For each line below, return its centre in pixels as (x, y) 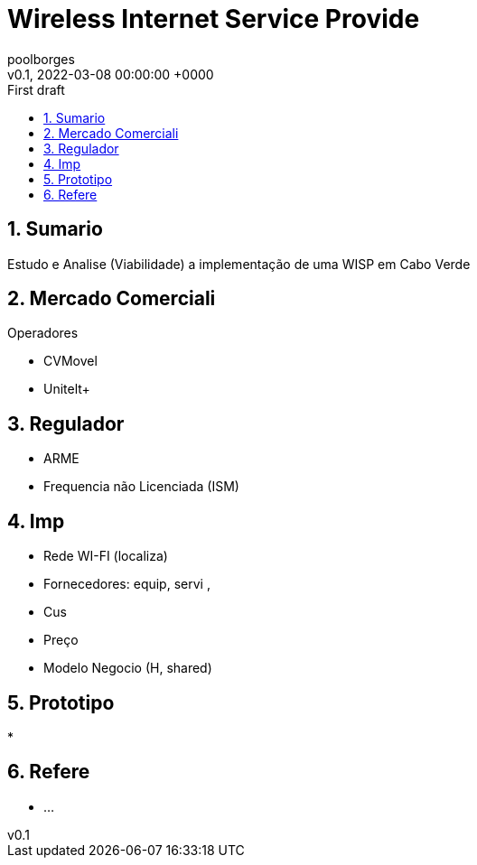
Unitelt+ (67, 389)
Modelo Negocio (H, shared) (128, 668)
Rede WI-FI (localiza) (106, 556)
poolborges (41, 59)
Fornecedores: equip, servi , (127, 584)
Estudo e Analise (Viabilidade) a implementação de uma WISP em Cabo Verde (239, 264)
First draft (36, 89)
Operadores (43, 333)
